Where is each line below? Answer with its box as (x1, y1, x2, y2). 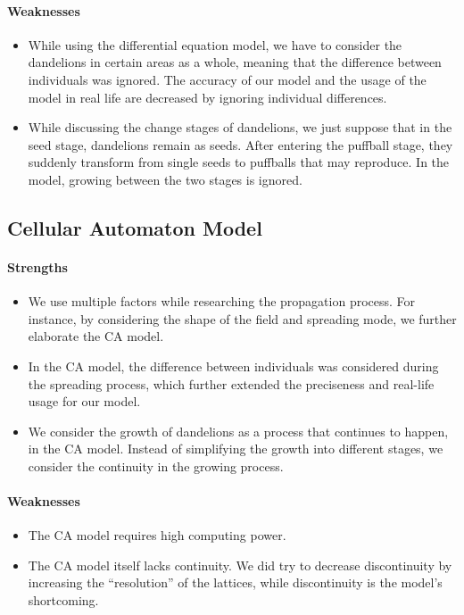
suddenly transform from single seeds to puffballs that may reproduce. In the (28, 153, 450, 171)
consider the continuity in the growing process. (28, 456, 284, 475)
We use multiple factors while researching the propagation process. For (28, 292, 416, 311)
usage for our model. (28, 392, 141, 411)
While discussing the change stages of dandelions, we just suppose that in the (28, 118, 452, 137)
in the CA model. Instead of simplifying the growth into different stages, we (28, 439, 443, 458)
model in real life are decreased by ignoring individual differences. (28, 87, 387, 106)
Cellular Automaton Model (7, 213, 262, 241)
